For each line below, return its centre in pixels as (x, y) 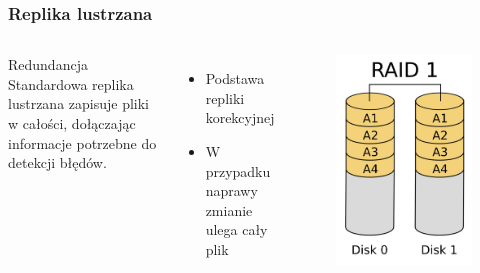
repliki (225, 97)
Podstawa (235, 78)
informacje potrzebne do (82, 142)
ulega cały (236, 229)
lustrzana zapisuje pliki (78, 103)
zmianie (229, 209)
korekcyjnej (240, 117)
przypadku (238, 170)
